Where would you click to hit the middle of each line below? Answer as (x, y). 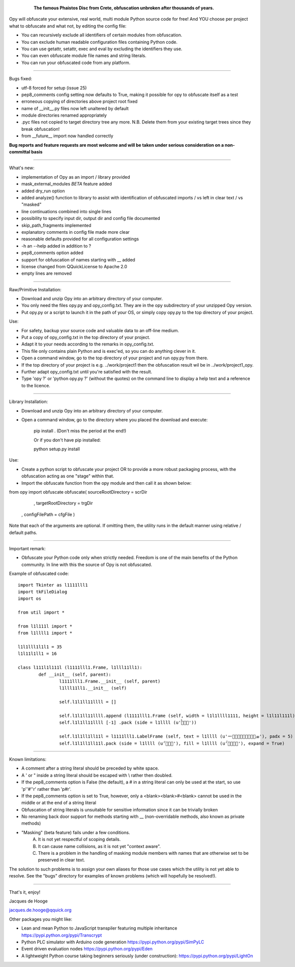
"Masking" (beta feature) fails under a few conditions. (76, 832)
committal (20, 152)
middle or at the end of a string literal (59, 803)
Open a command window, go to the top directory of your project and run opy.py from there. (115, 358)
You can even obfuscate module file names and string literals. (84, 56)
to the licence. (36, 385)
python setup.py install (57, 449)
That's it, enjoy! (25, 892)
